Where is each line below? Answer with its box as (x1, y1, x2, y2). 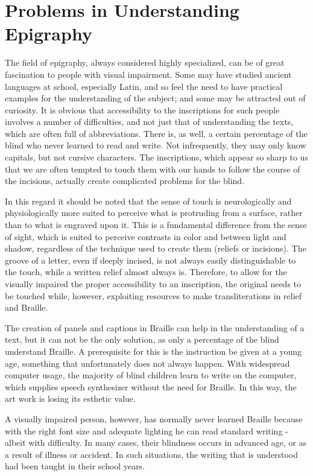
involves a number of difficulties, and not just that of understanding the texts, (5, 115, 294, 128)
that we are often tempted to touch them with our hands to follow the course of (5, 162, 300, 175)
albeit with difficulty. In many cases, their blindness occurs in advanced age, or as (5, 436, 307, 449)
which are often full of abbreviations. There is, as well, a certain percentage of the (5, 127, 308, 139)
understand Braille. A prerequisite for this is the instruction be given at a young (5, 344, 302, 357)
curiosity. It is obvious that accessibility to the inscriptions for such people (5, 103, 280, 116)
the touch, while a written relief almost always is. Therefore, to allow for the (5, 265, 287, 278)
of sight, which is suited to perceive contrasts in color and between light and (5, 230, 286, 243)
